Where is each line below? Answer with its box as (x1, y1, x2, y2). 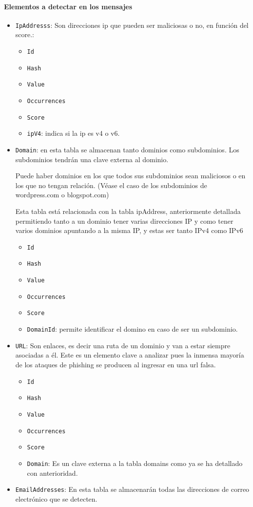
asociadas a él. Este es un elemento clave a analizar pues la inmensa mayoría (15, 350, 244, 360)
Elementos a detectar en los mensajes (4, 1, 133, 11)
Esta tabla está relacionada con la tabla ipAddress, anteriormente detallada (15, 206, 241, 216)
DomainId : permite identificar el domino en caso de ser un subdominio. (27, 324, 238, 334)
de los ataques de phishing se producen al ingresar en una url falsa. (15, 359, 216, 369)
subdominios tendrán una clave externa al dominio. (15, 154, 169, 164)
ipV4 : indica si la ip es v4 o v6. (27, 128, 120, 138)
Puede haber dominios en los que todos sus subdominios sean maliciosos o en (15, 170, 246, 181)
